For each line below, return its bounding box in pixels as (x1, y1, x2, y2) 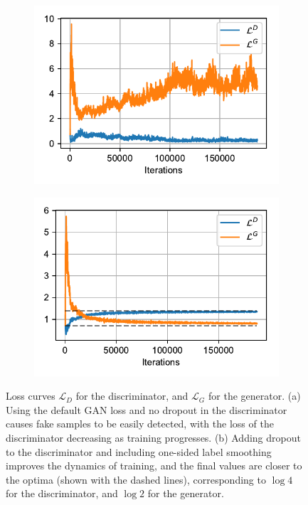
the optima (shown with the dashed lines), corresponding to (6, 472, 266, 487)
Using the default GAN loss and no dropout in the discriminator (6, 402, 287, 417)
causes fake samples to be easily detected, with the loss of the (6, 416, 274, 431)
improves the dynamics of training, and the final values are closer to (6, 458, 302, 473)
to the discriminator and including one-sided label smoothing (6, 444, 272, 459)
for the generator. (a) (208, 388, 301, 403)
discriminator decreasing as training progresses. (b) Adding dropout (6, 430, 301, 445)
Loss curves (6, 388, 55, 403)
